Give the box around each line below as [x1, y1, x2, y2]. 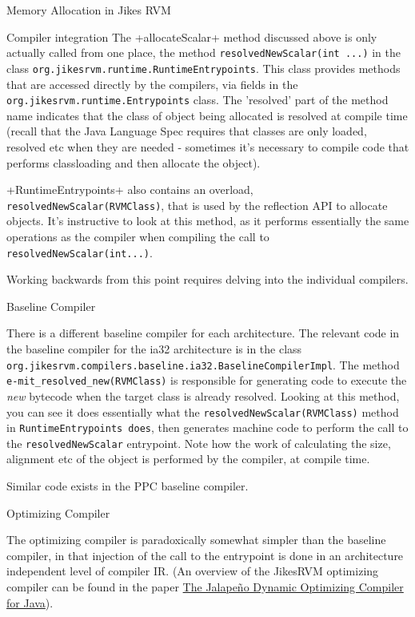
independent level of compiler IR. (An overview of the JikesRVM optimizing [6, 563, 379, 579]
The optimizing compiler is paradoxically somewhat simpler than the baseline [6, 531, 386, 548]
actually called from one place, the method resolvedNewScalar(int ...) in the [6, 44, 401, 61]
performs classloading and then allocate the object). [6, 154, 261, 171]
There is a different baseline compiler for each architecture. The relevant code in [6, 325, 400, 341]
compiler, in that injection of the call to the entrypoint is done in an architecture [6, 546, 404, 563]
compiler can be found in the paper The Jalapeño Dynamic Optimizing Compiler [6, 579, 404, 595]
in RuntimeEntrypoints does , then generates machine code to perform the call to [6, 419, 409, 436]
